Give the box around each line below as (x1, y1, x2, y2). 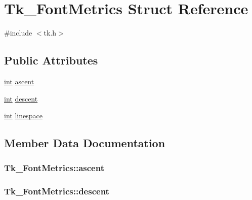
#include (4, 27, 32, 38)
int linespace (4, 110, 43, 121)
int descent (4, 93, 38, 104)
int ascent (4, 76, 34, 86)
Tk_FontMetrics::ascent (4, 161, 104, 174)
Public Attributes (4, 52, 98, 68)
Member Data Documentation (4, 135, 165, 151)
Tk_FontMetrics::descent (4, 185, 109, 197)
